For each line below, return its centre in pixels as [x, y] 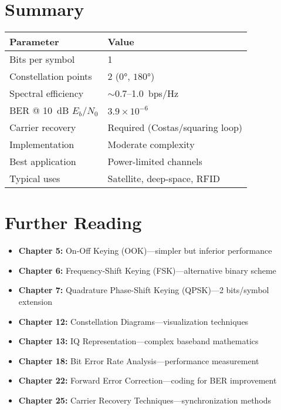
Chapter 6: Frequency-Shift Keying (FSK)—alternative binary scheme [147, 270]
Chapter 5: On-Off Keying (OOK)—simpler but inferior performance [145, 251]
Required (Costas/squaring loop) [175, 127]
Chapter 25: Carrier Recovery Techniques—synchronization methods [145, 400]
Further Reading [73, 222]
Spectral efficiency [47, 93]
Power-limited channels [155, 162]
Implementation [42, 144]
